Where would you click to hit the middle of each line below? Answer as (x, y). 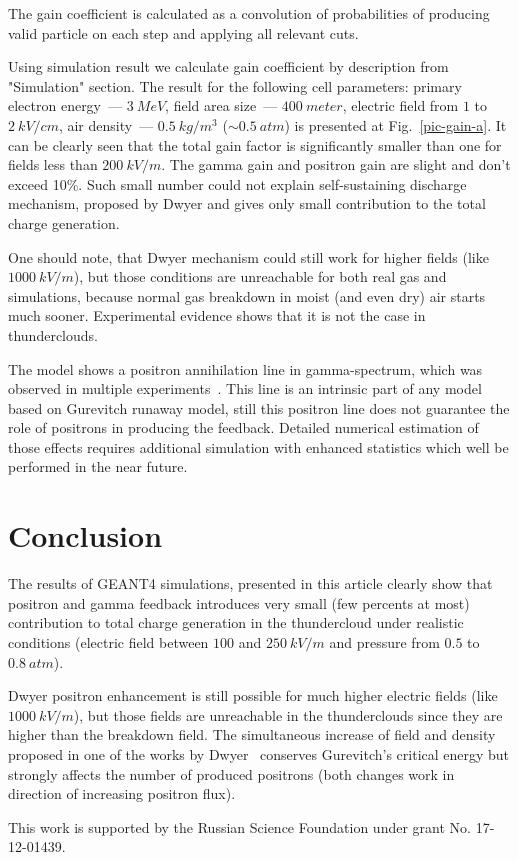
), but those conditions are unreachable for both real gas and (260, 276)
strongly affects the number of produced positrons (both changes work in (231, 773)
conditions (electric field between (108, 641)
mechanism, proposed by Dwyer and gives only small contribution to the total (247, 203)
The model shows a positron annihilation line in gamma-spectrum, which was (245, 368)
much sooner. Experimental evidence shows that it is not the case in (217, 315)
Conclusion (85, 535)
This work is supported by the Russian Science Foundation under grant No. (239, 826)
